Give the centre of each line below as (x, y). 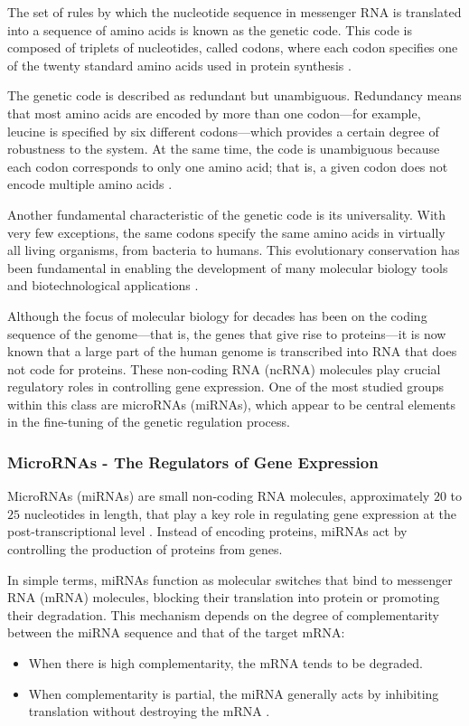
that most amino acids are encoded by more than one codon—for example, (214, 113)
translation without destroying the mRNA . (149, 711)
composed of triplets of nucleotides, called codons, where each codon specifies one (233, 47)
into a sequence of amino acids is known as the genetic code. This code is (210, 29)
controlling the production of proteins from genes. (145, 549)
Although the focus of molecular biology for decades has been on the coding (217, 315)
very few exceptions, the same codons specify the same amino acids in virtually (226, 232)
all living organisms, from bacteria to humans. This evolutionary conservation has (234, 250)
